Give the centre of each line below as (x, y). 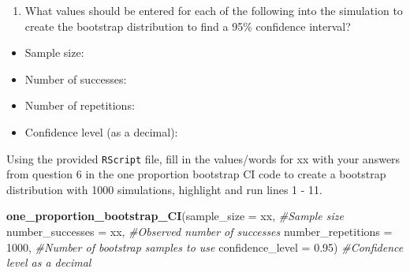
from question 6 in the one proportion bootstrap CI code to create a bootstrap (196, 174)
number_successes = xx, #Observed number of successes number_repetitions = (199, 231)
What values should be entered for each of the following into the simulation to (214, 10)
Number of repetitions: (80, 105)
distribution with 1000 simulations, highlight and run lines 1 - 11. (165, 189)
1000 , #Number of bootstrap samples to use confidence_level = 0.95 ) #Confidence (205, 247)
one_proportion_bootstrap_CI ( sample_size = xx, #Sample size (175, 216)
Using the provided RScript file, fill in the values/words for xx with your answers (203, 158)
